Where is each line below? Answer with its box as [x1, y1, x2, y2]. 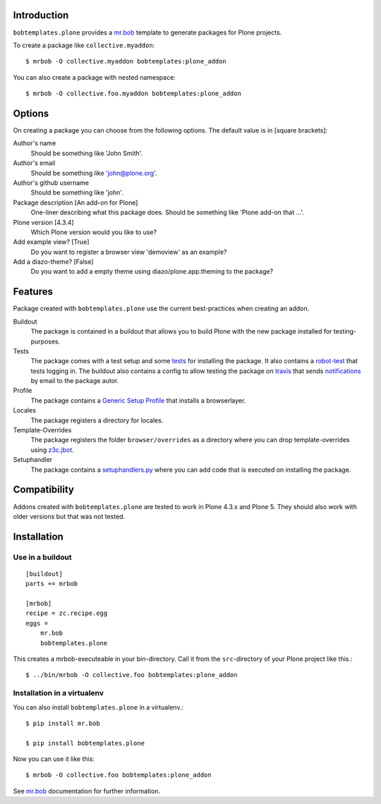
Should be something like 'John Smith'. [30, 149, 143, 157]
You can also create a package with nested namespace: [13, 73, 176, 81]
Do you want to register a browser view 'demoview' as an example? [30, 248, 227, 256]
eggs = [25, 619, 49, 627]
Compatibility [13, 484, 74, 496]
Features [13, 286, 53, 298]
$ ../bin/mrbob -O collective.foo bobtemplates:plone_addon [25, 671, 238, 679]
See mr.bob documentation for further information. [13, 786, 161, 795]
